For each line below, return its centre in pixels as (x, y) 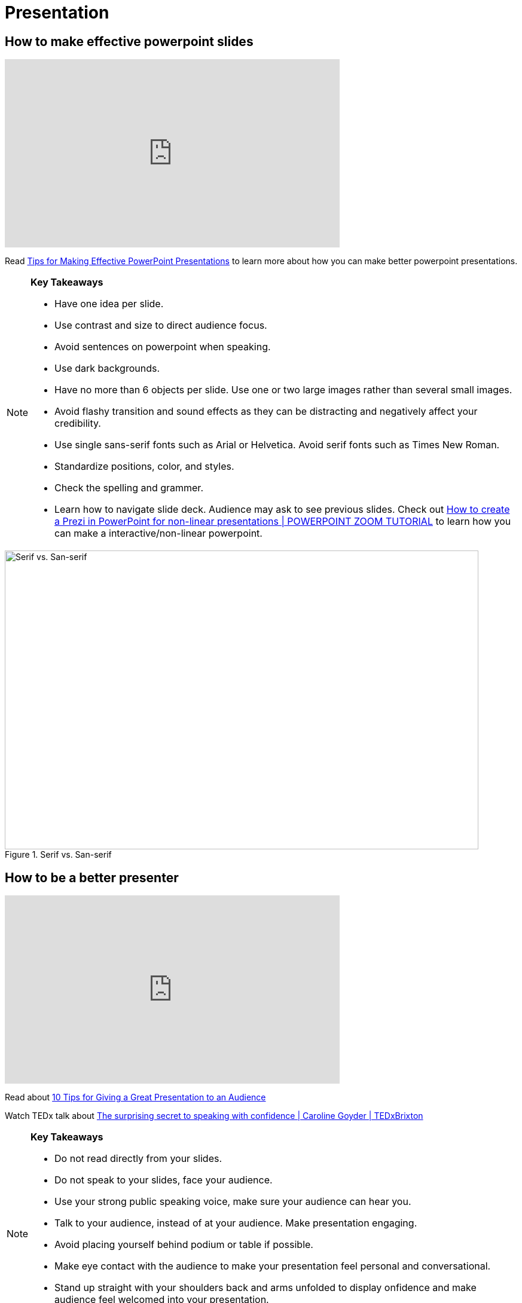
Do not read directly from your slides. (138, 1159)
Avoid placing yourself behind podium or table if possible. (184, 1245)
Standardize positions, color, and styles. (144, 467)
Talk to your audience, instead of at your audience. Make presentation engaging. (236, 1223)
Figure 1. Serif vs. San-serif (58, 855)
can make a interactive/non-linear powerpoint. (158, 533)
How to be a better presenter (92, 877)
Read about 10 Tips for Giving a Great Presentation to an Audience (135, 1097)
